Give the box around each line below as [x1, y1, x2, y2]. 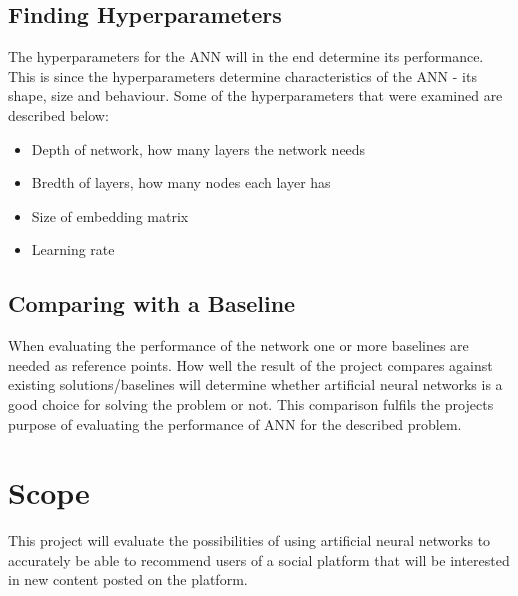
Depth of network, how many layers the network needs [31, 138, 366, 159]
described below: [8, 104, 109, 125]
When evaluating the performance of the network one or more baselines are [8, 335, 469, 356]
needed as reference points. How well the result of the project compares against [8, 354, 493, 375]
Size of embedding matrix [31, 205, 189, 226]
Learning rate [31, 239, 115, 260]
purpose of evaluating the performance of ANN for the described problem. [8, 413, 462, 434]
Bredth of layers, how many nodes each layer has [31, 172, 331, 193]
